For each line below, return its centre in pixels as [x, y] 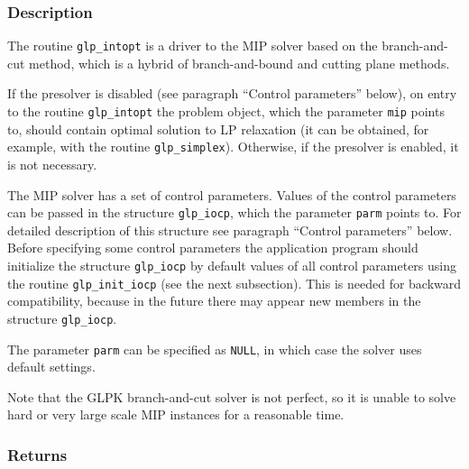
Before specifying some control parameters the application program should [213, 248]
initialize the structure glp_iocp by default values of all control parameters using [232, 265]
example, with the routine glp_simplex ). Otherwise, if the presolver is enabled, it [233, 147]
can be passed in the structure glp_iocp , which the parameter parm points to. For [234, 212]
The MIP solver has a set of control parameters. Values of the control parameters [232, 194]
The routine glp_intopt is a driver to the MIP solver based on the [193, 46]
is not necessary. [52, 164]
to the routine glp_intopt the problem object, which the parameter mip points [226, 111]
